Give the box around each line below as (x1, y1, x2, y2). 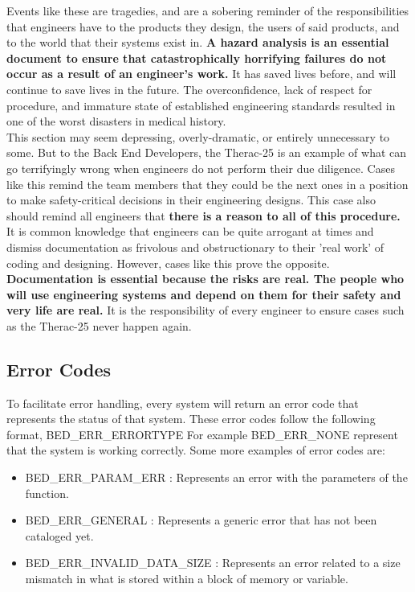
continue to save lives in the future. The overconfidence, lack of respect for (6, 80, 372, 97)
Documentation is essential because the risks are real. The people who (6, 270, 405, 287)
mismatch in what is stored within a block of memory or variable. (25, 570, 348, 587)
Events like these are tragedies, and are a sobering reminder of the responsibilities (6, 2, 409, 18)
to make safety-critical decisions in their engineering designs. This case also (6, 191, 376, 208)
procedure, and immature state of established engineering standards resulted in (6, 97, 396, 113)
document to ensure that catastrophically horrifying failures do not (6, 49, 387, 66)
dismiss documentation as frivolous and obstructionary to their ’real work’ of (6, 238, 384, 255)
